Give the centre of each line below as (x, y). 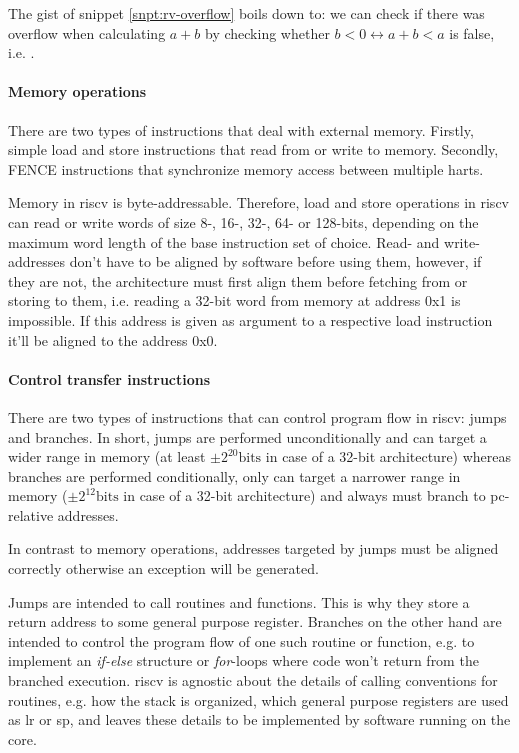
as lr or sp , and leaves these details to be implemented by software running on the (259, 719)
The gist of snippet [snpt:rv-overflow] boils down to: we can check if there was (246, 13)
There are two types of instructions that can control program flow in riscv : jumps (257, 416)
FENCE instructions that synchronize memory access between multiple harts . (246, 168)
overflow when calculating (87, 32)
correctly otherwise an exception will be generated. (163, 568)
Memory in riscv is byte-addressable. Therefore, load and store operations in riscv (258, 202)
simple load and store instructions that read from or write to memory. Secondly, (253, 149)
